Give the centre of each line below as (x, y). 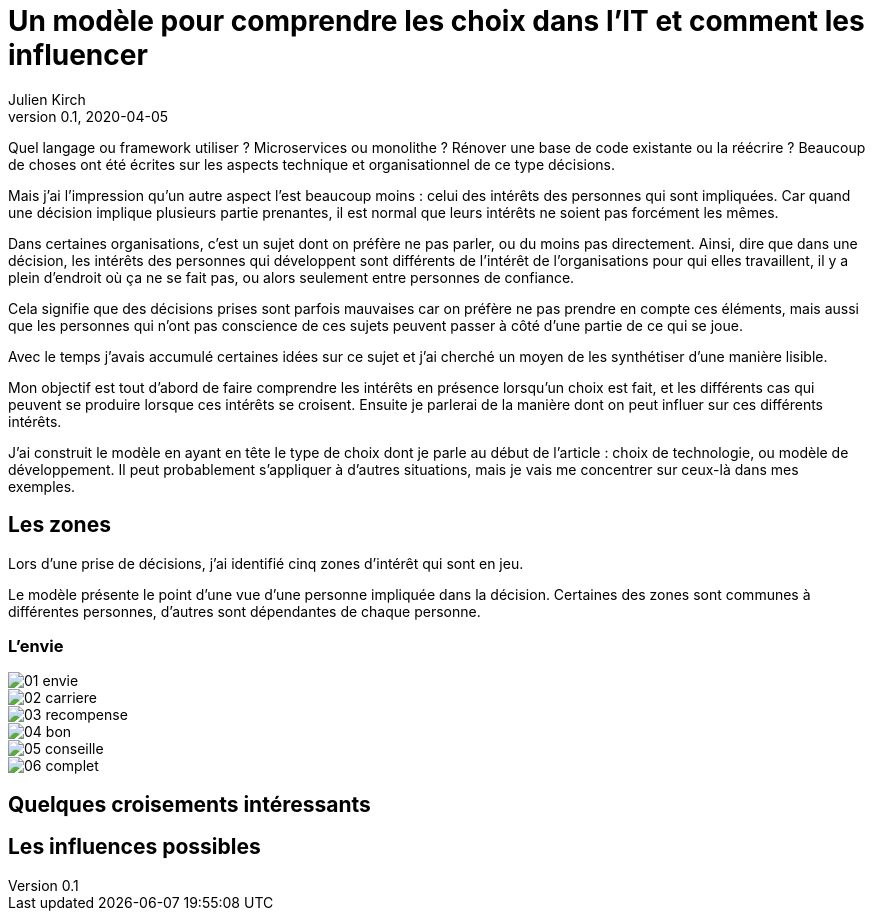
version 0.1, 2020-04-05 (88, 116)
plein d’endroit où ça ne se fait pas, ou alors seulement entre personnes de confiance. (291, 277)
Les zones (59, 525)
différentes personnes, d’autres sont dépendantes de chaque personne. (244, 611)
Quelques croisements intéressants (189, 804)
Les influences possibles (134, 847)
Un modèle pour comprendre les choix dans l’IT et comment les (436, 21)
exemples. (42, 486)
